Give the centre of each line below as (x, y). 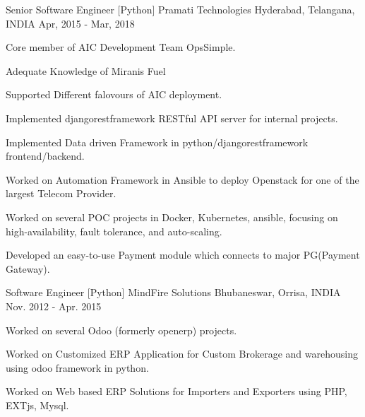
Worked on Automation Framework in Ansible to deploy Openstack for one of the (182, 179)
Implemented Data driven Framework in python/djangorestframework (157, 142)
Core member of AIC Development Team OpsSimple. (121, 47)
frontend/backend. (45, 156)
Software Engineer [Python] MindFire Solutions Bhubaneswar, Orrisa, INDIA (173, 292)
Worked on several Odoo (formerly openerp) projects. (121, 330)
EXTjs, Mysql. (37, 405)
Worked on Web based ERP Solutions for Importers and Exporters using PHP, (176, 391)
